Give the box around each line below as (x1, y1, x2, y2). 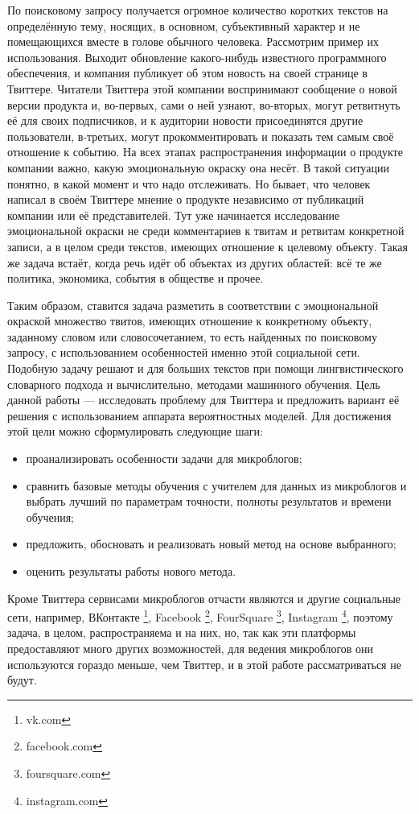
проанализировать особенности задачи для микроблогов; (26, 450, 302, 467)
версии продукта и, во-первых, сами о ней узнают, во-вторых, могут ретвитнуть (7, 96, 401, 113)
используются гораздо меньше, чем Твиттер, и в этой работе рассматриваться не (7, 655, 401, 672)
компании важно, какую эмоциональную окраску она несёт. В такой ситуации (7, 159, 389, 176)
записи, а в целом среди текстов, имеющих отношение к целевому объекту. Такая (7, 238, 408, 254)
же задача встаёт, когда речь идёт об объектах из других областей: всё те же (7, 254, 382, 271)
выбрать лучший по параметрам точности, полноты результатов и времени (26, 493, 392, 510)
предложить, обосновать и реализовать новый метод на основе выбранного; (26, 535, 396, 552)
